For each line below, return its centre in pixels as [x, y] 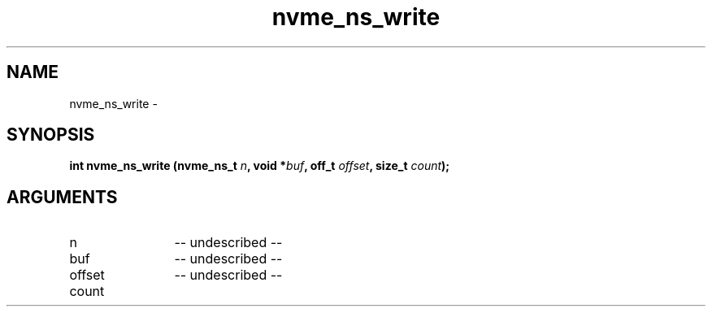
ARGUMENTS [62, 197]
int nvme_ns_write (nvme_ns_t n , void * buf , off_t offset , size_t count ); [260, 166]
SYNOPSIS [51, 135]
